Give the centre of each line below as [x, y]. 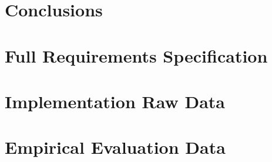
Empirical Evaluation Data [115, 147]
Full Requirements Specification [136, 55]
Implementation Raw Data [115, 101]
